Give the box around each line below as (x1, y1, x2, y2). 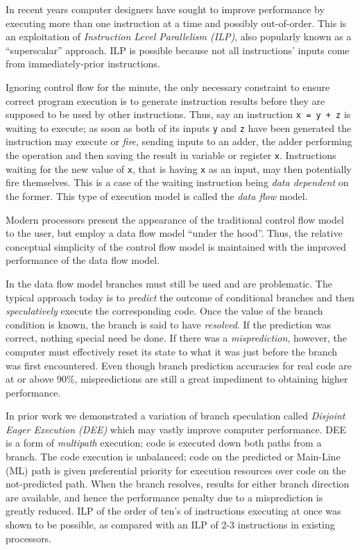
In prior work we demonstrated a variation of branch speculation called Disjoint (6, 408, 345, 423)
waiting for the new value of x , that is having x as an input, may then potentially (6, 161, 352, 176)
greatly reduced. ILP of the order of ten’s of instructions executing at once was (6, 503, 341, 518)
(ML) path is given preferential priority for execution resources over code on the (6, 462, 346, 477)
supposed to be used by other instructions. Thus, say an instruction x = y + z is (6, 107, 351, 122)
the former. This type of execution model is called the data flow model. (6, 188, 308, 203)
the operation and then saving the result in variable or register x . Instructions (6, 148, 336, 162)
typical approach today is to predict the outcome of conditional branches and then (6, 290, 354, 304)
